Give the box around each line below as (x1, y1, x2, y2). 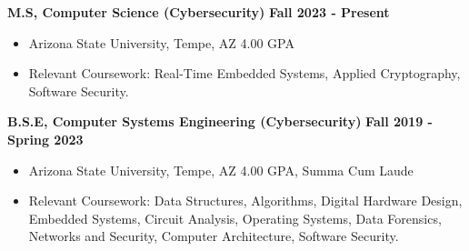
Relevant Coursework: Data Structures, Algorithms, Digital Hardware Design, (28, 191, 463, 210)
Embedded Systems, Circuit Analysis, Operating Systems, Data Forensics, (28, 208, 442, 227)
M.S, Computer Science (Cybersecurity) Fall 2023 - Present (7, 3, 390, 21)
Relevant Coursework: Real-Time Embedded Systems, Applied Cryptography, (28, 64, 461, 83)
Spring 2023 (7, 129, 84, 148)
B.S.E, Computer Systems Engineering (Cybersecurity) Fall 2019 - (7, 112, 433, 131)
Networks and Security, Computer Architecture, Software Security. (28, 226, 399, 246)
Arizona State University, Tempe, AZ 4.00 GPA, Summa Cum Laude (28, 160, 414, 179)
